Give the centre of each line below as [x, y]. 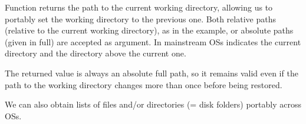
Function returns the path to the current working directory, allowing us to [139, 7]
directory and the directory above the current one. [96, 53]
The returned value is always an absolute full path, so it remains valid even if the [152, 73]
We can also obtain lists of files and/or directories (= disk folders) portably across [153, 104]
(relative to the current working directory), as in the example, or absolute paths [149, 30]
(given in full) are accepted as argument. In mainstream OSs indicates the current [153, 41]
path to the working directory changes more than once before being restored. [144, 84]
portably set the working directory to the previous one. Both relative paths [140, 19]
